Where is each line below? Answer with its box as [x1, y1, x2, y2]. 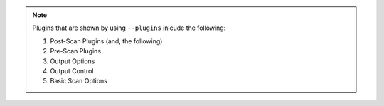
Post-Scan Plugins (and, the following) [50, 36, 163, 46]
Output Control [50, 66, 94, 75]
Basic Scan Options [50, 77, 108, 85]
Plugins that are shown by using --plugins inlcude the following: [32, 23, 226, 32]
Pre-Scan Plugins [50, 47, 102, 55]
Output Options [50, 57, 95, 65]
